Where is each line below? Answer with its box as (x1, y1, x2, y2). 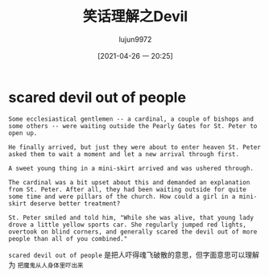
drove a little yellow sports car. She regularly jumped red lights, (8, 221, 247, 229)
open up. (8, 129, 38, 137)
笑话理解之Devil (82, 7, 188, 26)
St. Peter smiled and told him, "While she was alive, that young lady (8, 213, 254, 221)
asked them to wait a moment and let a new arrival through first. (8, 150, 240, 158)
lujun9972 (118, 34, 152, 44)
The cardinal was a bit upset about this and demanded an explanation (8, 178, 250, 186)
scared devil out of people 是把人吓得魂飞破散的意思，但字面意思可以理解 (8, 250, 260, 259)
